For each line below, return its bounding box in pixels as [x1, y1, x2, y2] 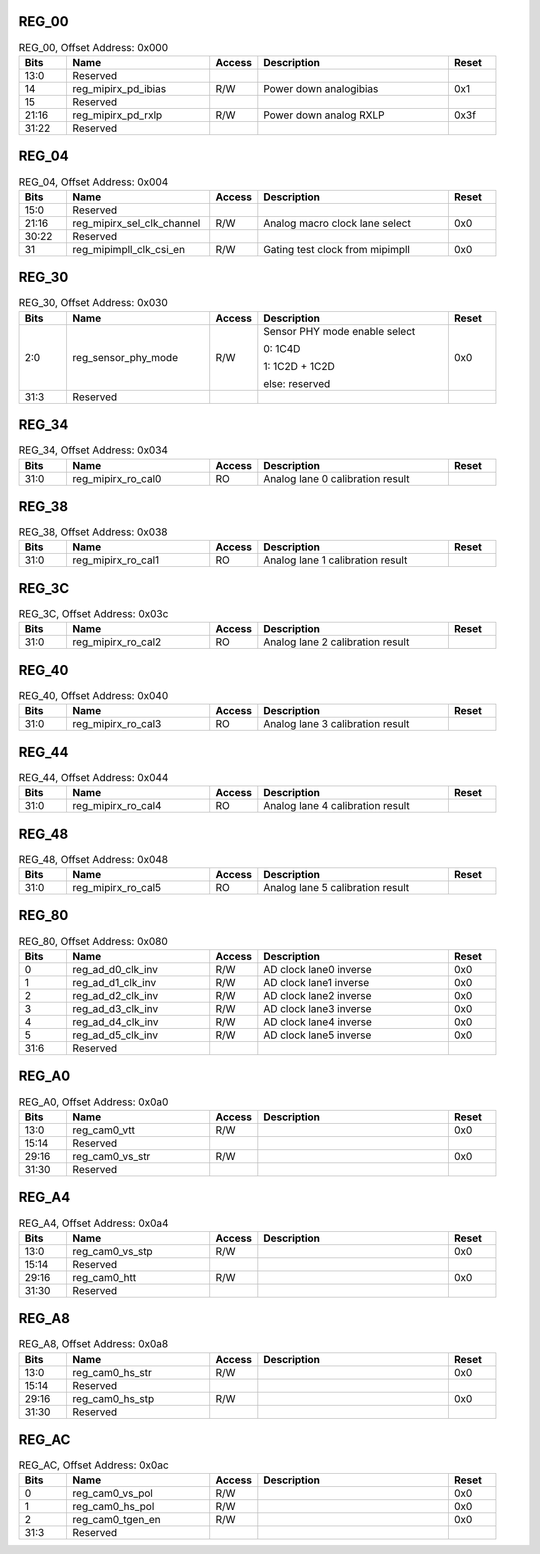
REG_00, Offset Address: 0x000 [18, 40, 169, 54]
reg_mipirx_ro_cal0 [72, 471, 162, 485]
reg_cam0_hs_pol [72, 1500, 155, 1514]
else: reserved [263, 376, 331, 390]
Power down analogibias [263, 81, 379, 95]
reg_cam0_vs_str [72, 1149, 151, 1163]
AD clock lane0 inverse [263, 962, 372, 976]
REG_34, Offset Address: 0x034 [18, 443, 169, 457]
